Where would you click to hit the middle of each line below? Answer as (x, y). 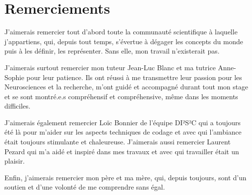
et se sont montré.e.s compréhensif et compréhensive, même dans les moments (121, 96)
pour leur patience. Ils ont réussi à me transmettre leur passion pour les (134, 77)
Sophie (14, 77)
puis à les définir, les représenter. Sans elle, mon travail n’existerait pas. (112, 51)
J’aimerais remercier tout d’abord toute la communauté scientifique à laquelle (121, 32)
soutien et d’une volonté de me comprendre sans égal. (85, 187)
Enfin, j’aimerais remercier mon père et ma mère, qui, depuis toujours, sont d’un (126, 177)
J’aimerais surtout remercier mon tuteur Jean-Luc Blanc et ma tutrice (110, 67)
